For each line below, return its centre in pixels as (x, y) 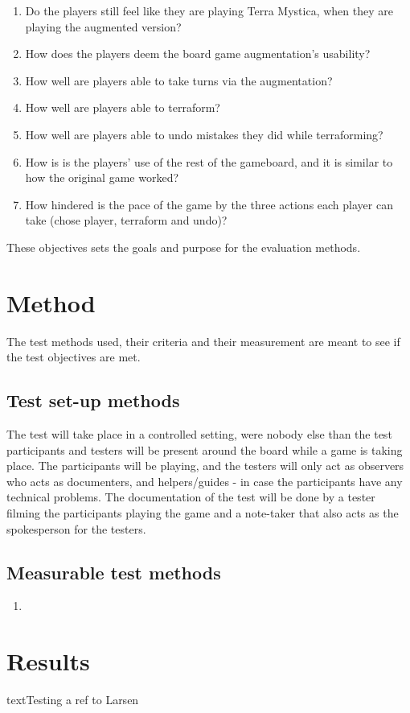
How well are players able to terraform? (123, 107)
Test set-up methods (93, 400)
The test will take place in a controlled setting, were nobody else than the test (199, 434)
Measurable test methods (114, 572)
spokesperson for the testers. (76, 528)
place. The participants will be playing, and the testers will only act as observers (205, 466)
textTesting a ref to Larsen (73, 700)
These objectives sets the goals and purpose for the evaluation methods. (184, 247)
